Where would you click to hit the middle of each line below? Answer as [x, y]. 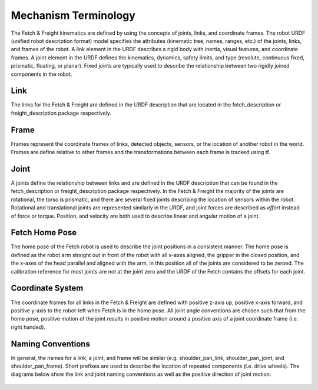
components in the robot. [42, 74]
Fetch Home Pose [44, 233]
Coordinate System [47, 288]
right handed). [28, 327]
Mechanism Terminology [73, 15]
